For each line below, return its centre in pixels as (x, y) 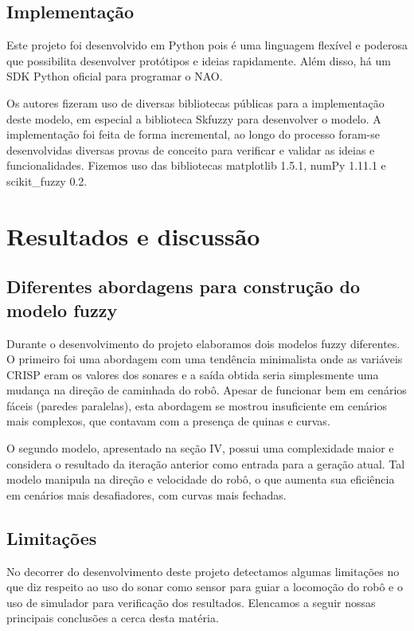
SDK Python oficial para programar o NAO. (115, 76)
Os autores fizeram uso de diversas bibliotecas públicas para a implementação (195, 102)
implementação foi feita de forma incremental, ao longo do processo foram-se (193, 134)
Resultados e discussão (133, 235)
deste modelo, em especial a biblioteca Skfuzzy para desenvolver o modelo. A (194, 118)
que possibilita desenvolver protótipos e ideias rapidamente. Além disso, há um (199, 60)
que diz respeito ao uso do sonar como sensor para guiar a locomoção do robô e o (205, 587)
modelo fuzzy (62, 310)
